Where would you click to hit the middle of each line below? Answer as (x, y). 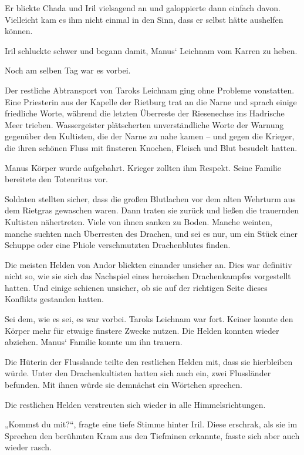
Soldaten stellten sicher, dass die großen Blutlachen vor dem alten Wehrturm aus (150, 198)
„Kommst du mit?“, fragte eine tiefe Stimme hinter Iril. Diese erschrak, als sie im (151, 424)
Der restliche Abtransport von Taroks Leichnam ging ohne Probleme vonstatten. (150, 90)
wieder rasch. (28, 447)
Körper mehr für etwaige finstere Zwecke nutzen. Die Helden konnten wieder (142, 330)
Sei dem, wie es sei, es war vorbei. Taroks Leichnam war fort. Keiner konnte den (149, 319)
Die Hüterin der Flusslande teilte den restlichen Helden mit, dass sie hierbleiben (149, 361)
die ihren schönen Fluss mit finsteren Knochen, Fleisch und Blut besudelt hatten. (151, 147)
